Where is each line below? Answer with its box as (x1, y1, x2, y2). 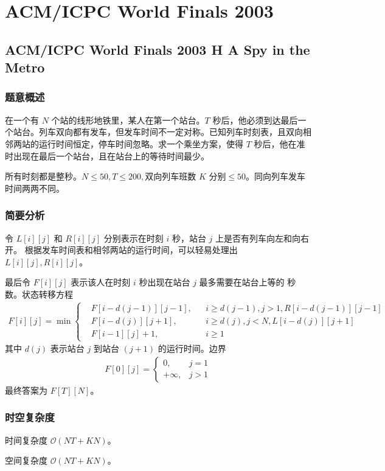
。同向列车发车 (246, 170, 306, 183)
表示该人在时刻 (71, 276, 131, 288)
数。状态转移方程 (5, 287, 73, 300)
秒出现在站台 (139, 276, 190, 288)
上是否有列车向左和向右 (215, 231, 310, 244)
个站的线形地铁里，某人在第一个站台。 (51, 113, 205, 126)
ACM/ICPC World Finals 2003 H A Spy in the (5, 40, 310, 58)
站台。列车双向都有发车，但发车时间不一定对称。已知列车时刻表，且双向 (13, 125, 303, 138)
